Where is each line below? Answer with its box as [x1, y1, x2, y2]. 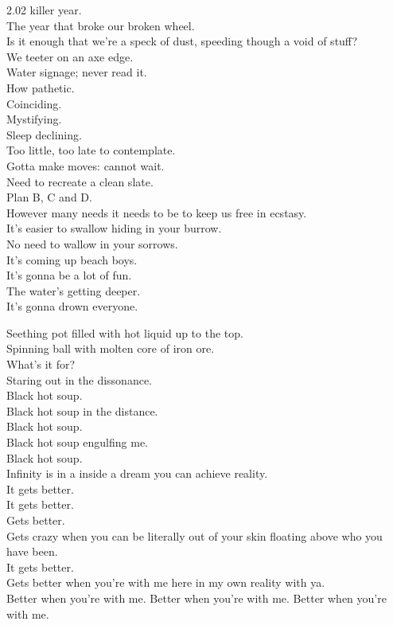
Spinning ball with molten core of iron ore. [6, 340, 215, 357]
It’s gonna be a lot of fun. [6, 267, 132, 283]
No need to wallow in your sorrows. [6, 235, 178, 252]
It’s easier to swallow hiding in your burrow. [6, 220, 222, 236]
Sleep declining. [6, 126, 82, 143]
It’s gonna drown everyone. [6, 298, 138, 314]
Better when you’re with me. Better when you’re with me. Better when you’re [6, 589, 387, 606]
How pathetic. [6, 79, 75, 96]
